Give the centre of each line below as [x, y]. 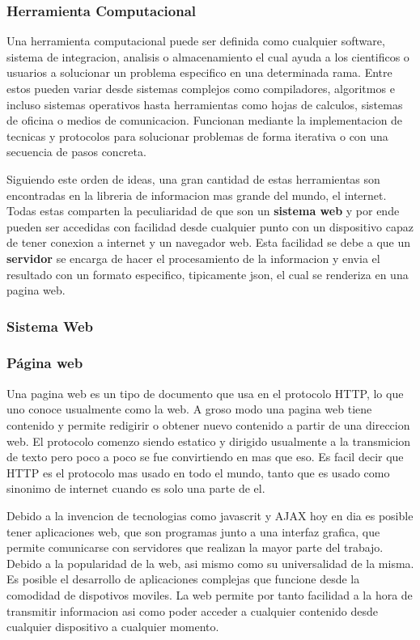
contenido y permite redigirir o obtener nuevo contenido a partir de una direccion [208, 424]
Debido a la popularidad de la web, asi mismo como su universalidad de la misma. [210, 563]
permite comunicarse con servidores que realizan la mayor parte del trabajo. [195, 547]
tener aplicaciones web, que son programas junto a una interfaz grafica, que [193, 531]
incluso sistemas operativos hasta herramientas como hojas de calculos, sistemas [205, 104]
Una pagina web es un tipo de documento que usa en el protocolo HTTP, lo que [205, 393]
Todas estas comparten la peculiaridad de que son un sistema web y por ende [203, 211]
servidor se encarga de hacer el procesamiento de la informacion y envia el [193, 258]
